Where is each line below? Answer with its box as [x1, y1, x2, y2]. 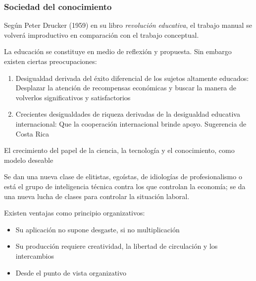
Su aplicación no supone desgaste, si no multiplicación [15, 224, 180, 234]
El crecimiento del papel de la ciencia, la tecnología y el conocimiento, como [4, 145, 235, 155]
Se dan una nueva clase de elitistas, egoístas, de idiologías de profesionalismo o [4, 171, 242, 182]
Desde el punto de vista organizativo [15, 267, 127, 278]
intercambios [15, 250, 54, 261]
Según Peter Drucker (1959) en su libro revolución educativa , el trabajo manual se [4, 20, 252, 30]
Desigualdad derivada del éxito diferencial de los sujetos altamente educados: [15, 72, 249, 83]
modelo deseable [4, 154, 53, 165]
